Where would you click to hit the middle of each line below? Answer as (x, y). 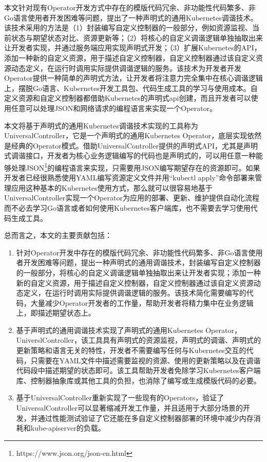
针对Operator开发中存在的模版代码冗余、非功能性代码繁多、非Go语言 (132, 252)
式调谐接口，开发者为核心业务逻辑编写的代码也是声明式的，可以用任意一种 (130, 155)
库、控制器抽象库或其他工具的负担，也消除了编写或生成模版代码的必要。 (138, 380)
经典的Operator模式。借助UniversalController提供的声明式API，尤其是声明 (135, 145)
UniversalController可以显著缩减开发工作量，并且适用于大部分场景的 (130, 408)
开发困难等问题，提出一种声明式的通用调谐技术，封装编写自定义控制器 (142, 262)
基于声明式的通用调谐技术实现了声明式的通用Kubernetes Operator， (129, 330)
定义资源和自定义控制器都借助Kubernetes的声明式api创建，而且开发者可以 (128, 98)
